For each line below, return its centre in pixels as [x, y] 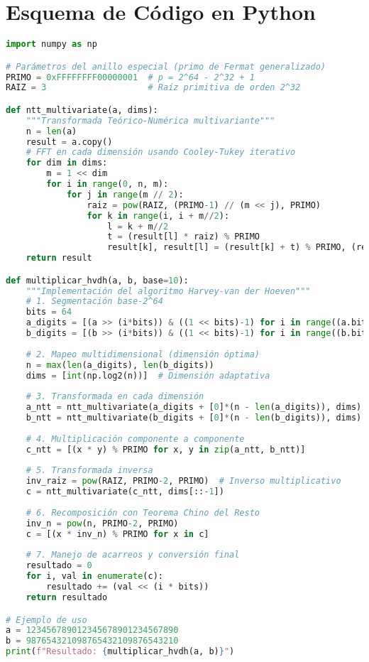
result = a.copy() [69, 142]
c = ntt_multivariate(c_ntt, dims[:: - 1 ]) [125, 492]
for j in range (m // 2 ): [125, 194]
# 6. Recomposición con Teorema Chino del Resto [143, 512]
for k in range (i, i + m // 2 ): [158, 216]
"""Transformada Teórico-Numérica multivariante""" [150, 120]
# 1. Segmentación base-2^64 [94, 302]
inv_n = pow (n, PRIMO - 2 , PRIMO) [102, 523]
